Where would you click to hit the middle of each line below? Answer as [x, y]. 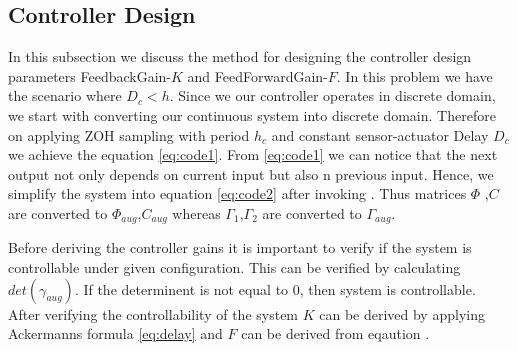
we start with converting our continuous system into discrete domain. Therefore [252, 114]
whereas [196, 212]
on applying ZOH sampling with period [129, 134]
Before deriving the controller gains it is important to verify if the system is [240, 247]
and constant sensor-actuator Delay [380, 134]
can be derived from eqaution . [335, 333]
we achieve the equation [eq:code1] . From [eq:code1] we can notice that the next [253, 154]
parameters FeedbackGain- [90, 75]
